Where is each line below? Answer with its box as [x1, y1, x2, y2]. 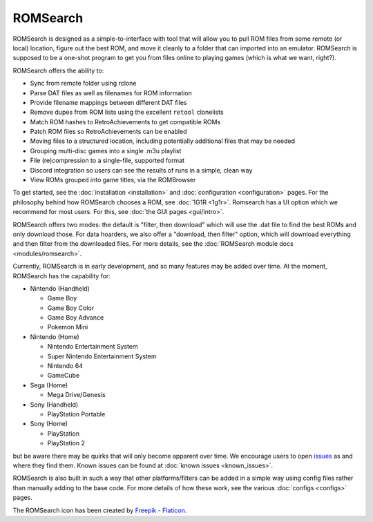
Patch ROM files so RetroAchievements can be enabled [30, 128, 187, 136]
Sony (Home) [30, 420, 68, 428]
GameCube [47, 371, 79, 380]
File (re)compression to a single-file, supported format [30, 156, 185, 165]
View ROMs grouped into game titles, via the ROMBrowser [30, 176, 196, 184]
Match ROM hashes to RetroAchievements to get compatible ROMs [30, 117, 221, 126]
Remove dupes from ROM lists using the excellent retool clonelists [30, 108, 224, 117]
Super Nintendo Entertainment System [47, 352, 157, 360]
